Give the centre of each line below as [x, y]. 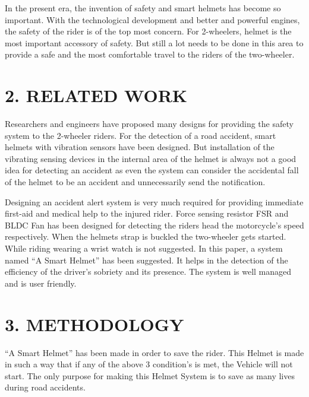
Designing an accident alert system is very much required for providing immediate [154, 201]
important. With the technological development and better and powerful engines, [152, 19]
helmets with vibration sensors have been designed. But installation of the [140, 147]
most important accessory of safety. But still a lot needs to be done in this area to [154, 42]
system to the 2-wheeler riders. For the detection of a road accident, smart [141, 135]
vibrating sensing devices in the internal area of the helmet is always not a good [151, 158]
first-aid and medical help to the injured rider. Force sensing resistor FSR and [147, 213]
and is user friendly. [41, 283]
